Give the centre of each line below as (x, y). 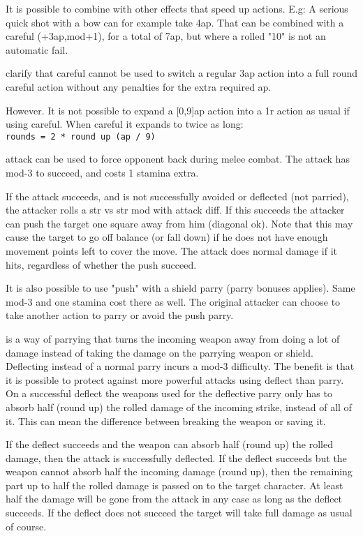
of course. (26, 526)
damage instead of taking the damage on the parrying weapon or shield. (160, 352)
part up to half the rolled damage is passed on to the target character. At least (175, 485)
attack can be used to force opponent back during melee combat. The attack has (178, 159)
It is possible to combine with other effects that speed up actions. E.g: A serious (177, 8)
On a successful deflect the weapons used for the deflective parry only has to (169, 393)
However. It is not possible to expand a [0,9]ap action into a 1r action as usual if (178, 110)
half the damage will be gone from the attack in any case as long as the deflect (174, 499)
